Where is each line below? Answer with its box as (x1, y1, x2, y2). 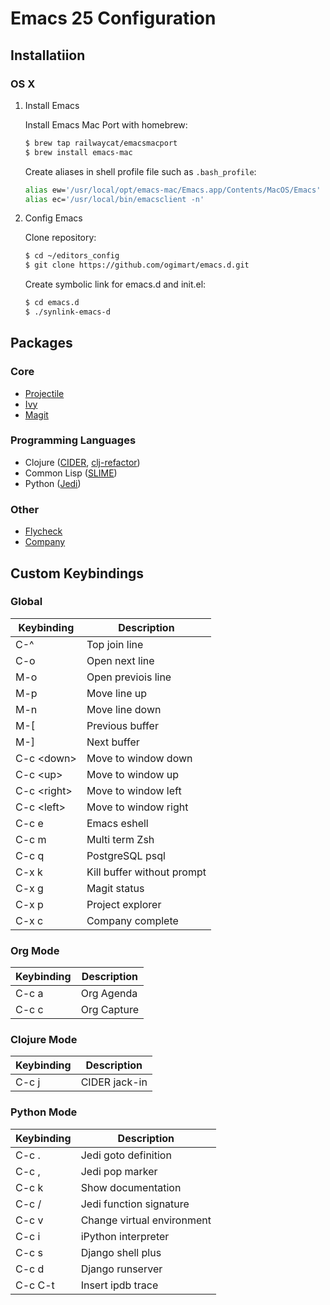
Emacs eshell (86, 816, 149, 830)
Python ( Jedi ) (24, 477, 82, 489)
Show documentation (80, 1180, 182, 1194)
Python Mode (10, 1105, 78, 1119)
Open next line (86, 653, 155, 667)
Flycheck (24, 525, 63, 537)
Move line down (86, 702, 162, 716)
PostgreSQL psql (86, 848, 166, 862)
